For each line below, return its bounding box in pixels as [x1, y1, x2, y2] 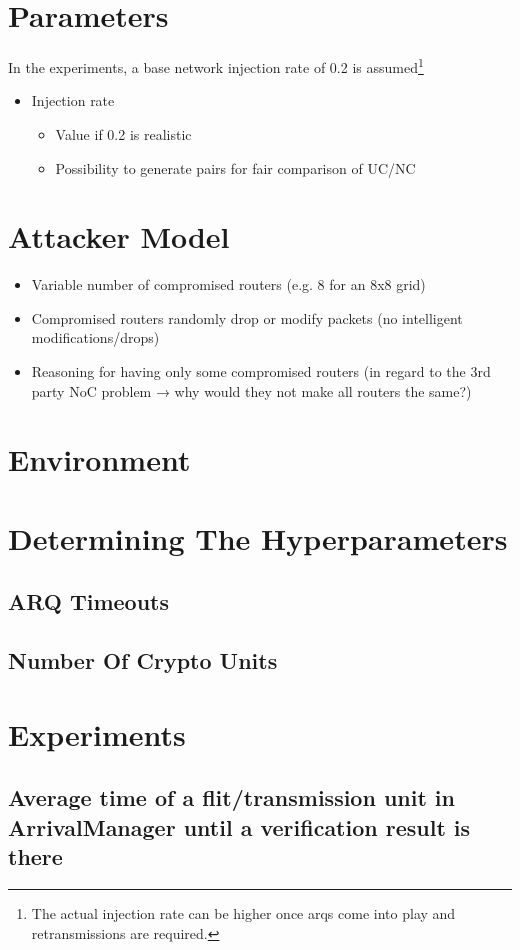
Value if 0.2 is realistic [55, 123, 192, 144]
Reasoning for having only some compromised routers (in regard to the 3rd [31, 361, 491, 382]
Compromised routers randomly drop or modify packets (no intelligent [31, 307, 463, 328]
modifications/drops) [31, 327, 160, 348]
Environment [8, 439, 191, 480]
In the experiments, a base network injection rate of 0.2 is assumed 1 [8, 54, 424, 77]
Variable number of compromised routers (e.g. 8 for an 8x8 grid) [31, 274, 426, 295]
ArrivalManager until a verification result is [8, 811, 471, 842]
